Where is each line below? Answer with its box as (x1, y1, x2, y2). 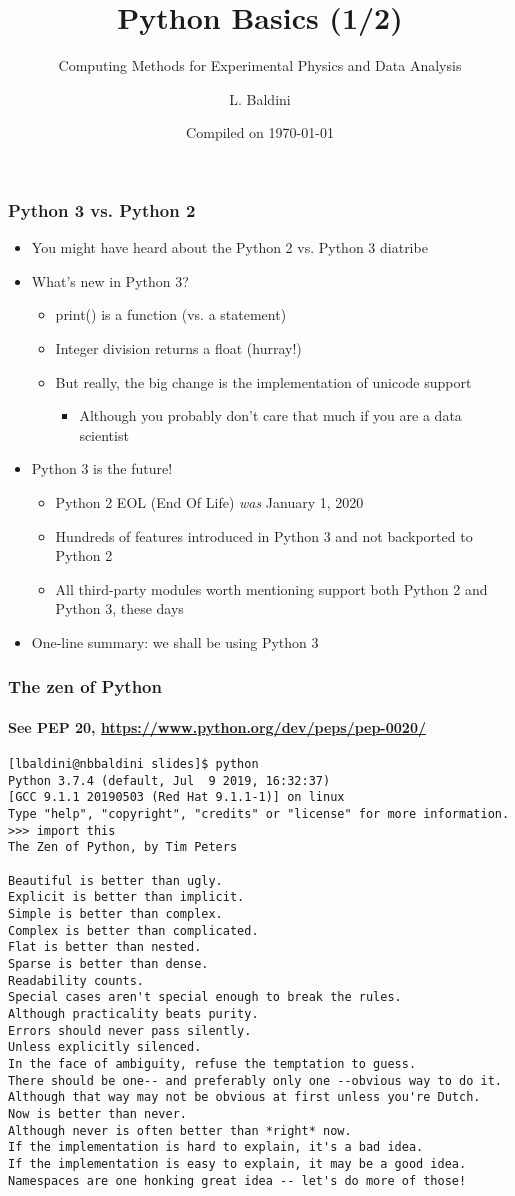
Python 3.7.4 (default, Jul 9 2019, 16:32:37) (8, 773, 331, 788)
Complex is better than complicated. (8, 923, 259, 938)
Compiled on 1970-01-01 (186, 122, 334, 143)
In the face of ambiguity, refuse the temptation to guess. (8, 1056, 417, 1071)
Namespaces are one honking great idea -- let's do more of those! (8, 1173, 467, 1188)
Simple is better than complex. (8, 907, 223, 922)
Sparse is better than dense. (8, 957, 209, 972)
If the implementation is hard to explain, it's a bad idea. (8, 1140, 424, 1155)
